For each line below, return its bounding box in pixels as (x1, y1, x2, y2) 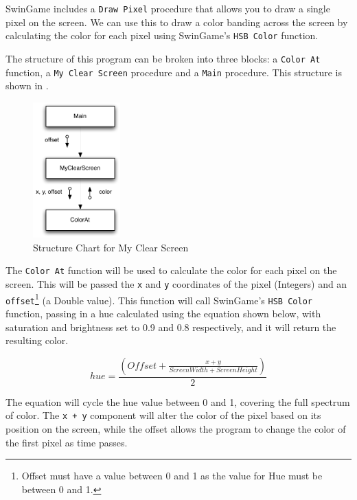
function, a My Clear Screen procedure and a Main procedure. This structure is (5, 65, 343, 79)
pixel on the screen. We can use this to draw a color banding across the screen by (5, 14, 348, 29)
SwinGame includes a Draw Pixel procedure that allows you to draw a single (5, 1, 330, 15)
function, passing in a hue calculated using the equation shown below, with (5, 306, 321, 320)
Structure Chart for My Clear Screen (33, 240, 189, 254)
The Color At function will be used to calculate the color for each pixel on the (5, 263, 337, 277)
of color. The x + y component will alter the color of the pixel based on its (5, 408, 321, 422)
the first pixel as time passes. (5, 435, 128, 449)
